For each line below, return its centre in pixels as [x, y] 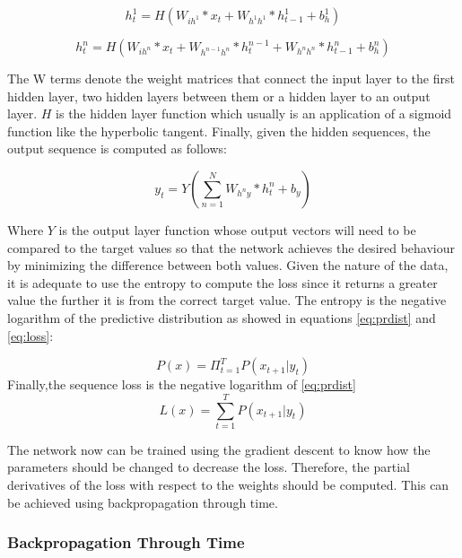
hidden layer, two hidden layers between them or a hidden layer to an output [219, 96]
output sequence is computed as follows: [117, 148]
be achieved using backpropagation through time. [143, 502]
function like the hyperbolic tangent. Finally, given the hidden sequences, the [219, 131]
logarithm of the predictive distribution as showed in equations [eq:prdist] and [222, 317]
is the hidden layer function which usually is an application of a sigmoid [254, 113]
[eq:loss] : [31, 335]
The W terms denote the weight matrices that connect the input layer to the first [231, 78]
